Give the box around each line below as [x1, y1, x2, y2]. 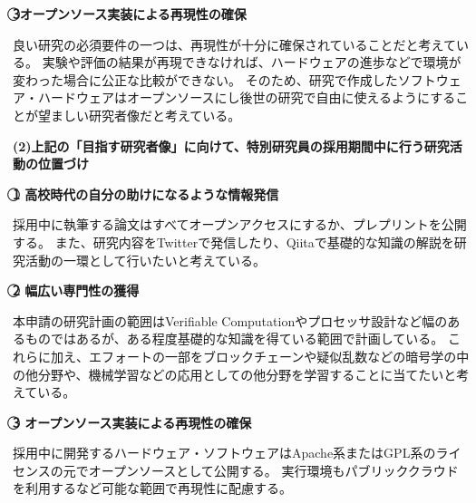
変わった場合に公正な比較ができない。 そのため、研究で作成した [13, 70, 398, 89]
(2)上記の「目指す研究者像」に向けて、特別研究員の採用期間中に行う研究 [13, 136, 450, 155]
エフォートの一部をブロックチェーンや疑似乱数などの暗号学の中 [88, 346, 470, 365]
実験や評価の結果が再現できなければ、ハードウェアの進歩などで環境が [42, 53, 461, 72]
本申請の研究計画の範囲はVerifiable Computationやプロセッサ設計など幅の [13, 311, 448, 330]
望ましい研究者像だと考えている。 [37, 105, 241, 124]
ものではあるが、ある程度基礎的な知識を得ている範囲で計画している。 [24, 329, 444, 348]
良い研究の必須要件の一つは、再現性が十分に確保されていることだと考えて [13, 34, 456, 53]
